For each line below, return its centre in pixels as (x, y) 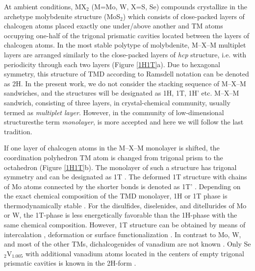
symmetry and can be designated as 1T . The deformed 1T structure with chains (126, 177)
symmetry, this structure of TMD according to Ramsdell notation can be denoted (127, 74)
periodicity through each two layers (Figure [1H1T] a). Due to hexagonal (112, 64)
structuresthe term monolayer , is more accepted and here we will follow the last (124, 122)
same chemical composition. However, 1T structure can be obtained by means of (125, 225)
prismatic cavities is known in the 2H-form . (70, 263)
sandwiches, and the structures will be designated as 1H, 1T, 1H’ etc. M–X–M (122, 93)
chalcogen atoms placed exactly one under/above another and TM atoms (114, 26)
